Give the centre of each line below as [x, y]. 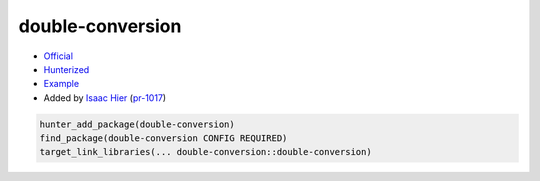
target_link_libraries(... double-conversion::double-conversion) [205, 152]
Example [61, 84]
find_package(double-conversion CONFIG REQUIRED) [163, 138]
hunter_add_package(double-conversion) [137, 124]
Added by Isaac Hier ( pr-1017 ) [105, 97]
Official [58, 56]
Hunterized [66, 69]
